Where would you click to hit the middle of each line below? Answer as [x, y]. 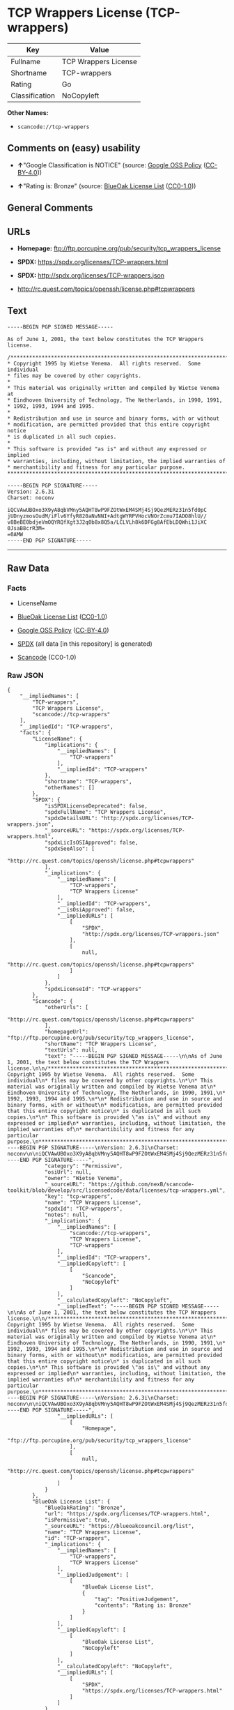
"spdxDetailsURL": [71, 818]
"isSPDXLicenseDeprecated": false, [96, 806]
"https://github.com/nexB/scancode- [141, 1184]
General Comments [50, 208]
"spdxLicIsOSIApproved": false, [91, 842]
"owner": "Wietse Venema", [84, 1178]
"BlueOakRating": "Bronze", [85, 1508]
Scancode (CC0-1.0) [47, 658]
